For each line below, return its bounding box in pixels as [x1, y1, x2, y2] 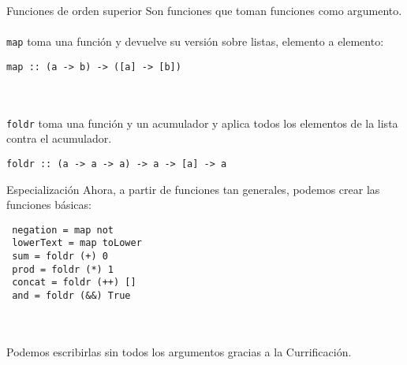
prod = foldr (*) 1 [12, 263, 114, 275]
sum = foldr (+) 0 [12, 251, 108, 263]
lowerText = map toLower [12, 237, 142, 249]
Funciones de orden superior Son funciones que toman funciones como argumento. [6, 2, 402, 18]
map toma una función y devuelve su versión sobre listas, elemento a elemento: [6, 33, 384, 50]
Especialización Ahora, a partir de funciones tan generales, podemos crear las [6, 181, 380, 197]
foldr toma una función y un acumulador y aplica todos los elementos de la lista [6, 114, 398, 131]
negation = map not [12, 224, 114, 236]
